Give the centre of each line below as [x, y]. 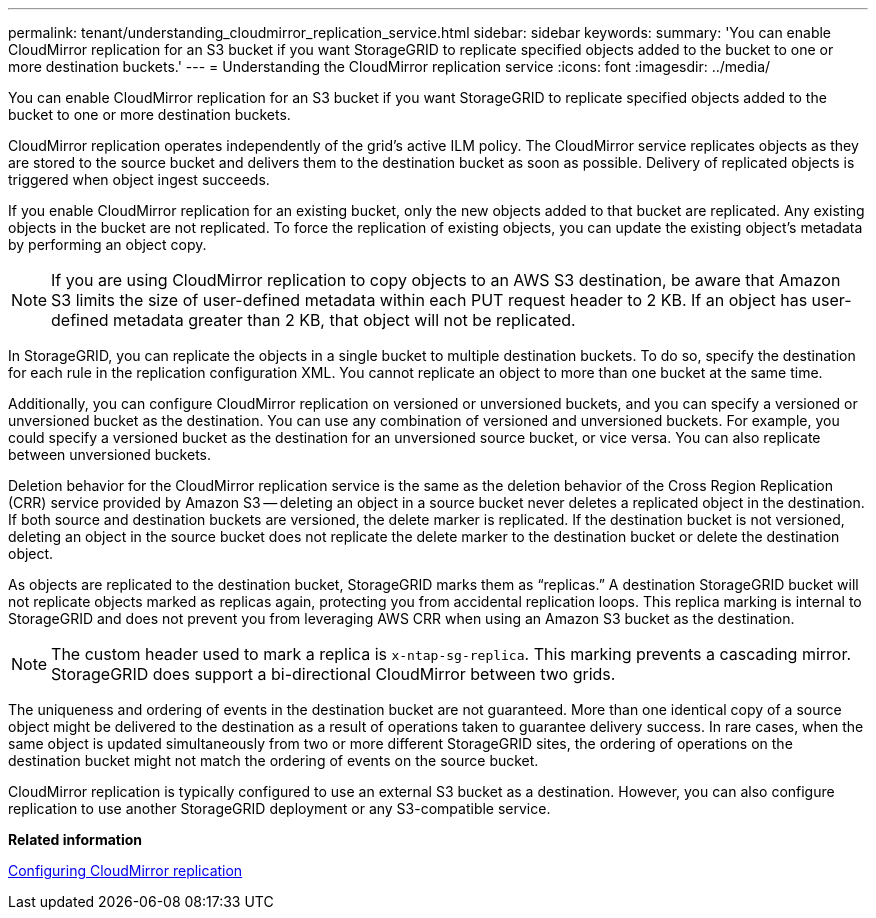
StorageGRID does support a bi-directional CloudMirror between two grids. [333, 674]
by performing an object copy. [107, 244]
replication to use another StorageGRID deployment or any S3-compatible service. [279, 808]
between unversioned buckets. [109, 454]
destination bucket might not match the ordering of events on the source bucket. [273, 760]
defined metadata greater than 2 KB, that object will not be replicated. [313, 320]
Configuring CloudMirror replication [125, 870]
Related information [75, 839]
